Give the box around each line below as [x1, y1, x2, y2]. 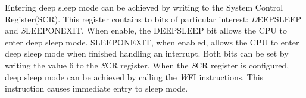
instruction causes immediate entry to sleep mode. [5, 82, 188, 94]
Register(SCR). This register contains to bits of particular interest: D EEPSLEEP [5, 12, 302, 25]
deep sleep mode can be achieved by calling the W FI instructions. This [5, 70, 264, 83]
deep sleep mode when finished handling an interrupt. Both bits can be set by [5, 47, 289, 60]
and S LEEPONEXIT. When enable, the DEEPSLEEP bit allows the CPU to [5, 24, 287, 37]
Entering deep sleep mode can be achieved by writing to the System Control [5, 1, 283, 13]
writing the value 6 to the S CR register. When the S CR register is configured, [5, 58, 289, 71]
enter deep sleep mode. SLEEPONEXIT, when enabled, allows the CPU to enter [5, 35, 299, 48]
